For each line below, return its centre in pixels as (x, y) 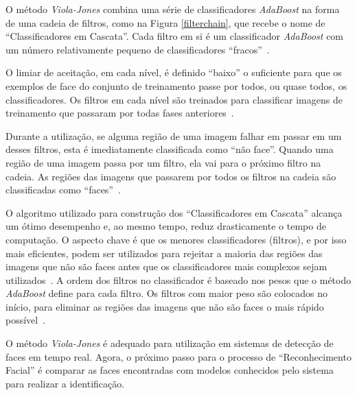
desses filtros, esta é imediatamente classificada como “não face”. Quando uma (170, 149)
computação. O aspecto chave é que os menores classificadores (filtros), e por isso (176, 239)
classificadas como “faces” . (63, 190)
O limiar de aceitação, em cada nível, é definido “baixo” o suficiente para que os (174, 72)
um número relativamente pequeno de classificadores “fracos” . (138, 49)
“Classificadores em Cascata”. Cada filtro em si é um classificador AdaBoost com (175, 36)
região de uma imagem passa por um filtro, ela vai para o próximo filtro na (163, 162)
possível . (26, 320)
